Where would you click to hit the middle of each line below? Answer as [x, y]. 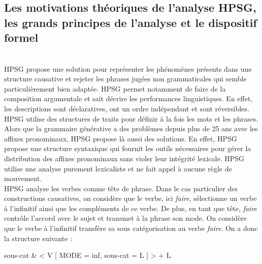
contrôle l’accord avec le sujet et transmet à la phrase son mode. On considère [126, 218]
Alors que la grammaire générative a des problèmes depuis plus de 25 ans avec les [131, 128]
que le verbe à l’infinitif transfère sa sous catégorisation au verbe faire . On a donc [131, 228]
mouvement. [23, 178]
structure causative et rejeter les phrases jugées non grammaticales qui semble [125, 79]
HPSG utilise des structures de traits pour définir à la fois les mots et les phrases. [131, 118]
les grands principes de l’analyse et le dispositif [130, 22]
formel [21, 37]
